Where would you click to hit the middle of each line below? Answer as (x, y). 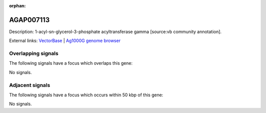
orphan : (17, 6)
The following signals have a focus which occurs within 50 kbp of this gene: (86, 95)
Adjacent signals (30, 85)
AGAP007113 (29, 20)
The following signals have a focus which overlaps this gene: (71, 63)
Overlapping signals (34, 53)
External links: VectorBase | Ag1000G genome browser (65, 41)
